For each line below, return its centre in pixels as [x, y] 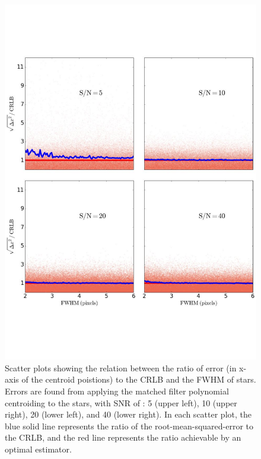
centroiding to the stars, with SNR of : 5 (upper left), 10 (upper [121, 402]
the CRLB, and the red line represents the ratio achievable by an [123, 437]
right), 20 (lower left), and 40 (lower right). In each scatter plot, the [128, 414]
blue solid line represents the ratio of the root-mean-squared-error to [129, 426]
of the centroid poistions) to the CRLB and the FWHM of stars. [139, 379]
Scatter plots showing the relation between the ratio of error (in [121, 367]
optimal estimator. [38, 449]
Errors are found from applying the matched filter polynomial [117, 391]
